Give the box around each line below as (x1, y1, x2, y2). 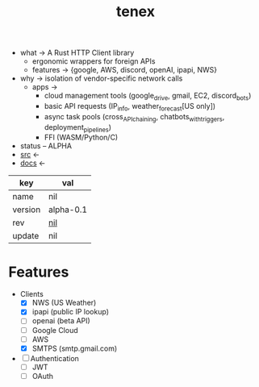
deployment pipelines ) (44, 122, 111, 134)
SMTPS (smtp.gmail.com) (31, 343, 118, 353)
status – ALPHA (19, 141, 73, 151)
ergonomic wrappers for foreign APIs (31, 56, 156, 66)
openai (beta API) (31, 316, 90, 326)
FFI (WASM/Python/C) (44, 132, 119, 143)
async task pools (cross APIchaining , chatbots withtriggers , (44, 111, 225, 123)
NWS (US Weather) (31, 298, 97, 308)
